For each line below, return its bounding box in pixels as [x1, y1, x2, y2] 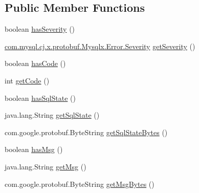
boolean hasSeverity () [5, 24, 75, 34]
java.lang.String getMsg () [5, 161, 86, 171]
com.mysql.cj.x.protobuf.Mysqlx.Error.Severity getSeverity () [5, 40, 195, 51]
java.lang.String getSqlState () [5, 110, 100, 120]
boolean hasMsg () [5, 144, 63, 155]
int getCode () [5, 75, 50, 85]
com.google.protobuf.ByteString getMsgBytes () [5, 178, 154, 189]
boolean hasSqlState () [5, 92, 76, 103]
